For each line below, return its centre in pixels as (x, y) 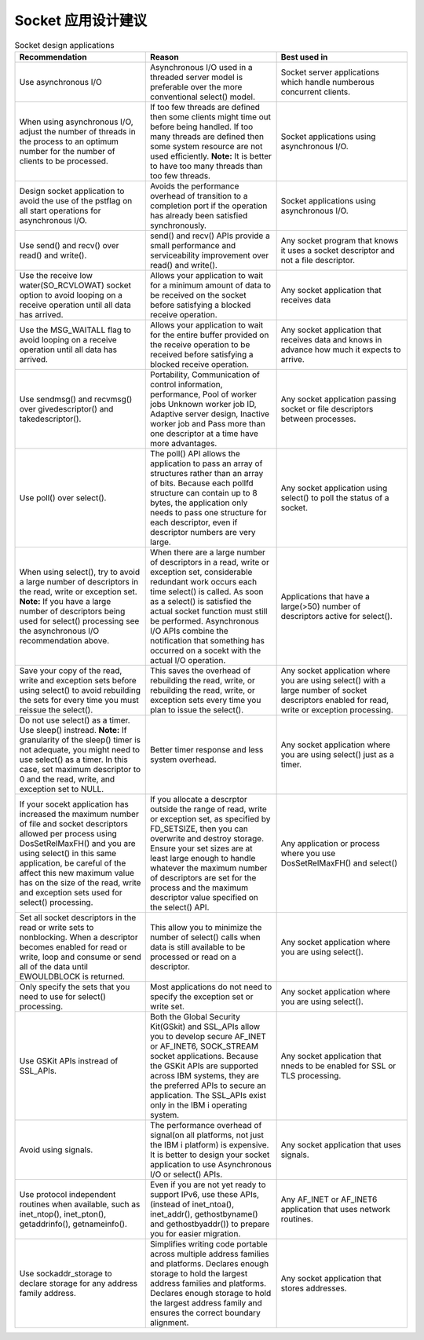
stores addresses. (314, 1288)
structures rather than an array (207, 473)
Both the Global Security (196, 1016)
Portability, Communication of (205, 375)
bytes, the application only (199, 503)
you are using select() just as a (337, 754)
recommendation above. (64, 640)
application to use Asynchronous (211, 1164)
